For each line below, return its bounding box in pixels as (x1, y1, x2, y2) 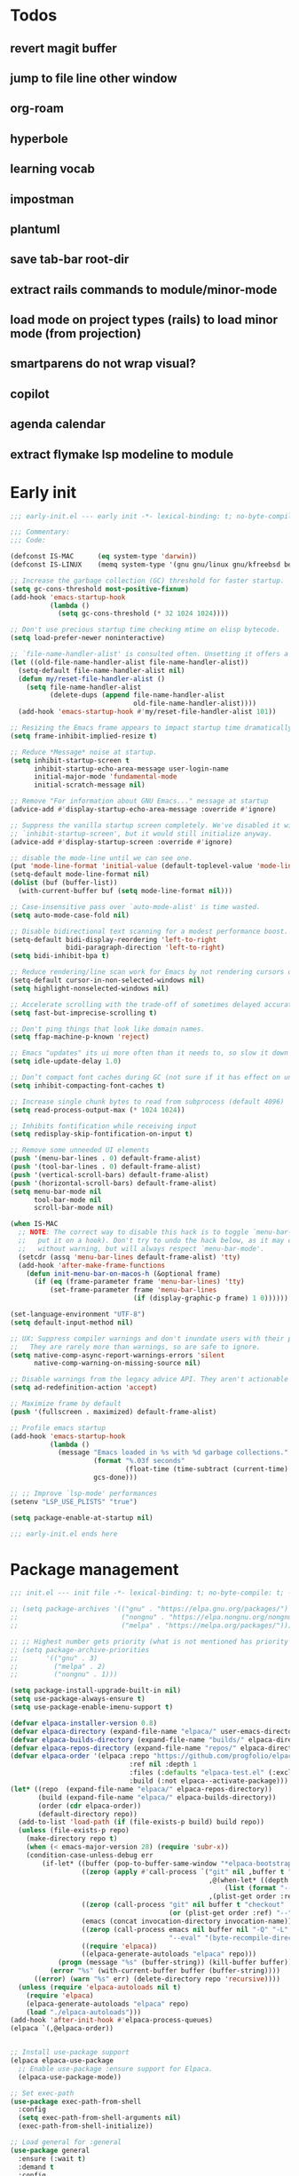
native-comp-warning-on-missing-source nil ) (33, 1359, 201, 1368)
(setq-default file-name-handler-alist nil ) (18, 666, 185, 675)
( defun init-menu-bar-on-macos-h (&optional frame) (26, 1269, 221, 1278)
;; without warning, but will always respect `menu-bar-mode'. (18, 1244, 265, 1253)
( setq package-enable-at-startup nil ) (10, 1513, 153, 1523)
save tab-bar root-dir (10, 252, 130, 267)
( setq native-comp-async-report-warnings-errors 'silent (10, 1350, 225, 1359)
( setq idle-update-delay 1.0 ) (10, 1057, 122, 1066)
